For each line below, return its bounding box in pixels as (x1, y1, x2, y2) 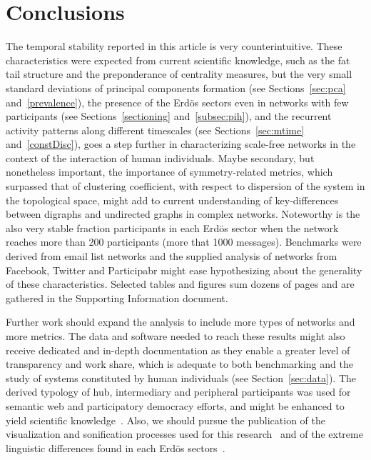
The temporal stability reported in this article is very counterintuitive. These (6, 39, 342, 54)
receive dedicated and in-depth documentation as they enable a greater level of (6, 342, 350, 357)
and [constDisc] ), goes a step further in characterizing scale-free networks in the (6, 136, 356, 151)
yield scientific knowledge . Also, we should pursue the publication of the (6, 412, 325, 427)
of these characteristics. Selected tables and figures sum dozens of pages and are (6, 276, 355, 291)
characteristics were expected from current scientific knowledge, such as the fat (6, 52, 350, 67)
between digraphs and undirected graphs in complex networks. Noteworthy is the (6, 206, 360, 221)
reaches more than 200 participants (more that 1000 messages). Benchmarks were (6, 234, 362, 249)
